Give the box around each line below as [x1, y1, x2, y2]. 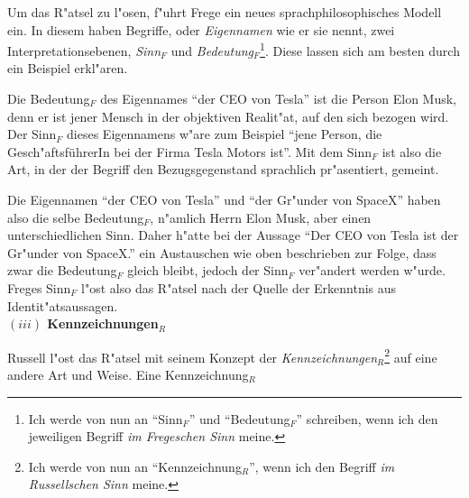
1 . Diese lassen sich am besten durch [260, 39, 460, 60]
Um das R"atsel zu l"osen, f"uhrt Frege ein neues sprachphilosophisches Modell [7, 3, 442, 21]
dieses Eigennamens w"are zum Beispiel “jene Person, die [67, 124, 382, 143]
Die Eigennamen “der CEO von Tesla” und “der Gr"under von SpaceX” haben [7, 190, 441, 208]
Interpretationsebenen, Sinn [7, 41, 161, 60]
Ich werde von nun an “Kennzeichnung [28, 456, 242, 475]
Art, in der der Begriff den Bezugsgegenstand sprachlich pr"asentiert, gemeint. [7, 160, 439, 179]
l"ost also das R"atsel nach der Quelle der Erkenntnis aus [81, 278, 397, 297]
